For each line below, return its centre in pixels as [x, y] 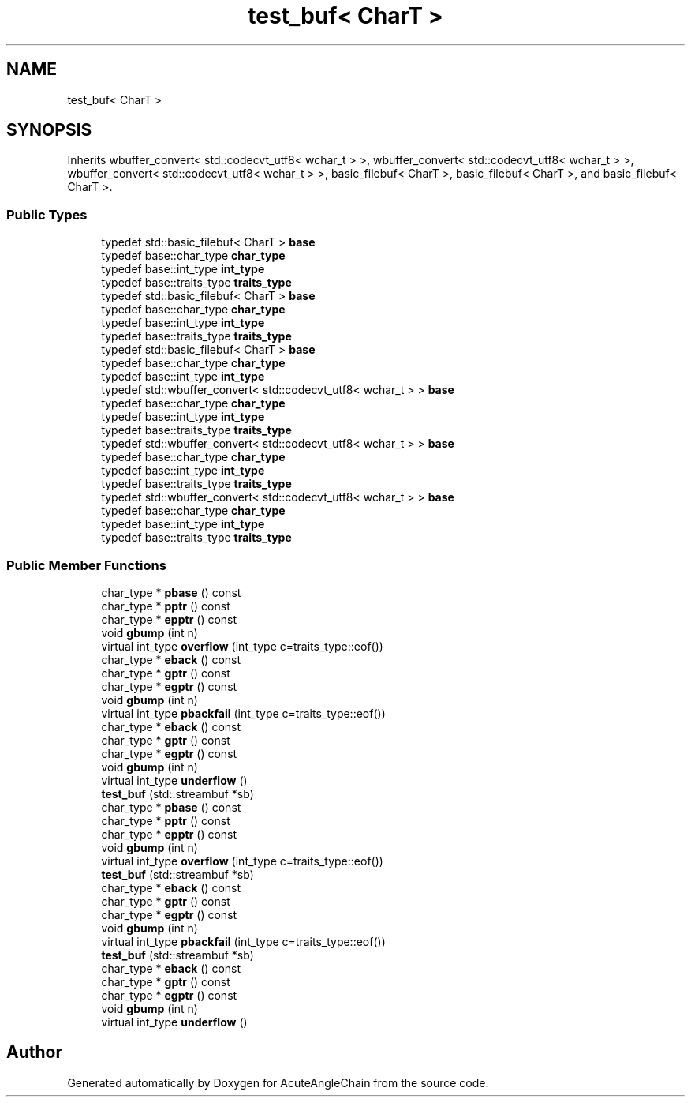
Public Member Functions [86, 565]
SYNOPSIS [49, 130]
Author [34, 1052]
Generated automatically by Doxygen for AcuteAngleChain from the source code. [278, 1082]
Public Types [47, 214]
